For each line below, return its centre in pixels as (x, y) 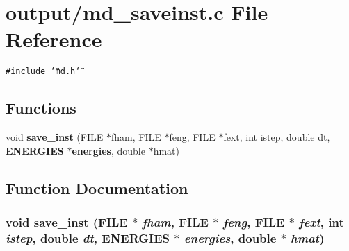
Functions (41, 108)
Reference (54, 39)
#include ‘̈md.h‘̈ (43, 72)
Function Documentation (97, 188)
